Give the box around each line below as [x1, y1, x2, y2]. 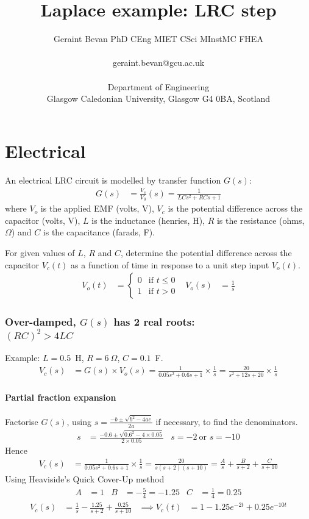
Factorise [5, 415, 38, 428]
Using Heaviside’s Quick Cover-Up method [5, 472, 165, 485]
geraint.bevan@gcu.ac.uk [112, 56, 205, 69]
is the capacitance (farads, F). [43, 226, 155, 238]
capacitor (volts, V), [5, 213, 80, 226]
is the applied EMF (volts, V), [40, 202, 154, 215]
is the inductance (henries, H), [91, 213, 205, 226]
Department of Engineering [107, 80, 210, 93]
